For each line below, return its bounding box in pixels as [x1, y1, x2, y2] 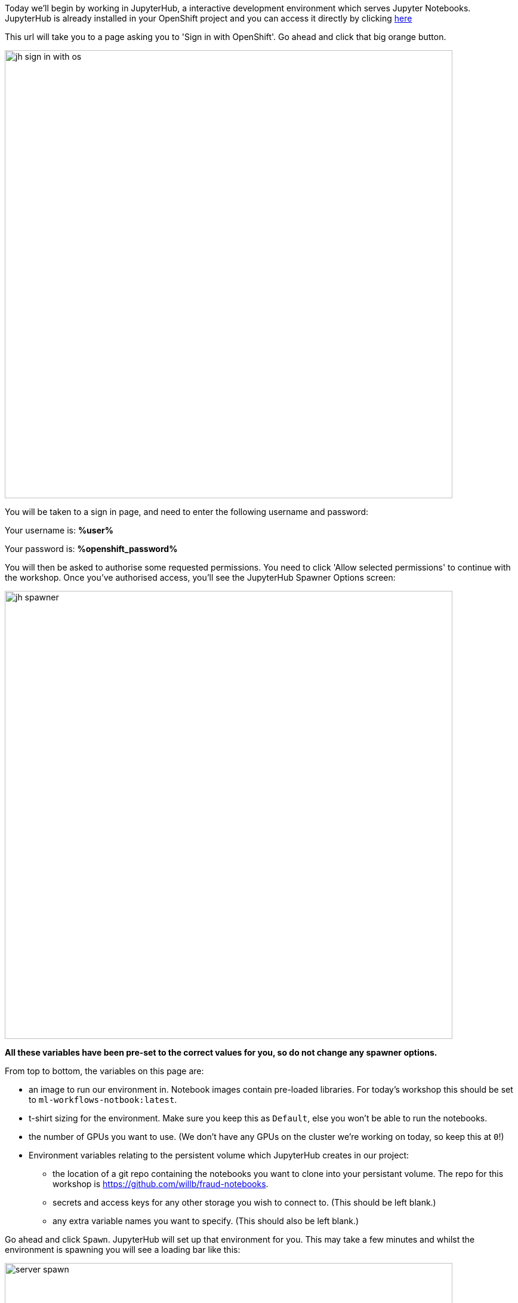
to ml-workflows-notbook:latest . [29, 1094, 177, 1105]
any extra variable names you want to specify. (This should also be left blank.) [53, 1216, 359, 1226]
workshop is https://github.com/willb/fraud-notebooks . [53, 1179, 269, 1189]
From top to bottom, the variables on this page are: [5, 1066, 204, 1076]
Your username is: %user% [5, 525, 113, 535]
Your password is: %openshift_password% [5, 544, 178, 554]
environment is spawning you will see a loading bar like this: [5, 1244, 240, 1255]
